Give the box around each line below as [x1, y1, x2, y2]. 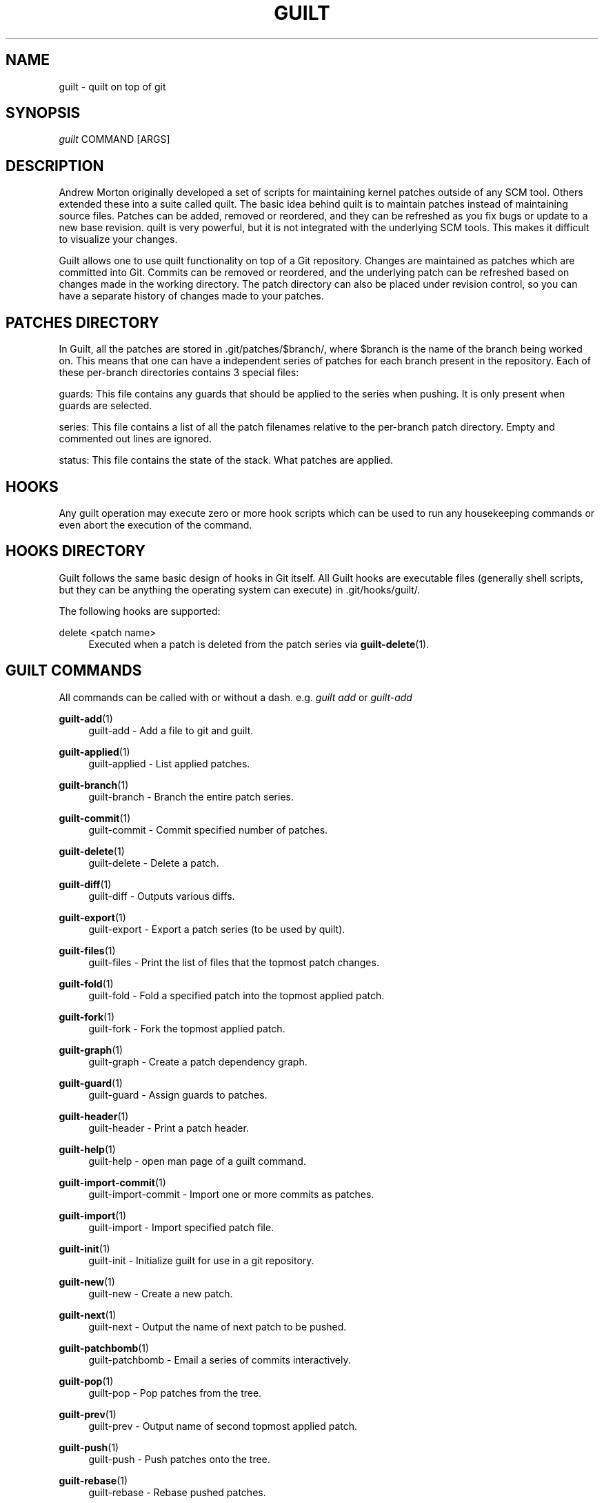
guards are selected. [59, 400, 152, 412]
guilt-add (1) [59, 712, 113, 725]
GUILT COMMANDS [6, 662, 142, 680]
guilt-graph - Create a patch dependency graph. [88, 1055, 308, 1068]
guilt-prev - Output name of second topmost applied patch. [88, 1419, 358, 1432]
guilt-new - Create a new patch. [88, 1287, 233, 1299]
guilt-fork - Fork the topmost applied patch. [88, 1022, 285, 1034]
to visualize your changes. [59, 233, 178, 246]
